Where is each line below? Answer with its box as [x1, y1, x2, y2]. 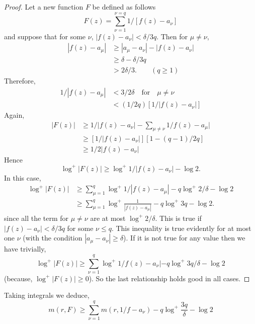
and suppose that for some [4, 31, 86, 41]
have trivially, [4, 244, 46, 254]
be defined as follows [92, 2, 156, 12]
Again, [4, 110, 25, 120]
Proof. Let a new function [4, 2, 83, 12]
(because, [4, 273, 33, 283]
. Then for [156, 31, 188, 41]
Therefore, [4, 75, 36, 86]
